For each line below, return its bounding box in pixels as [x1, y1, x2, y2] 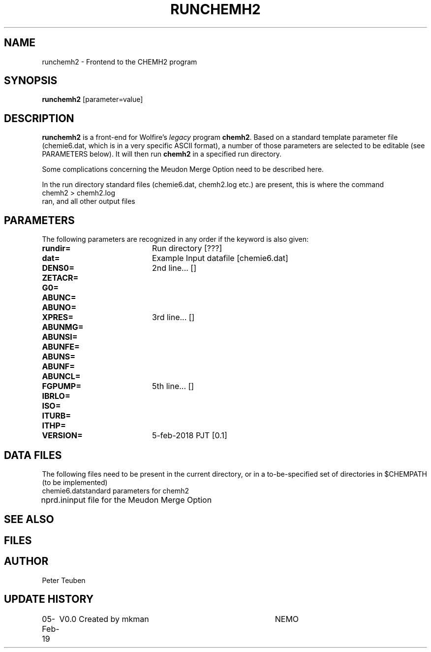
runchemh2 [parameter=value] [42, 95, 143, 104]
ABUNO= [42, 302, 77, 313]
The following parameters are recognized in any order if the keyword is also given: [42, 235, 309, 244]
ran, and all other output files [42, 197, 135, 206]
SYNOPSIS [4, 74, 58, 87]
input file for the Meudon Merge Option [67, 494, 212, 505]
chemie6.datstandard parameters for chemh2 [42, 486, 189, 495]
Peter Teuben [42, 576, 86, 585]
